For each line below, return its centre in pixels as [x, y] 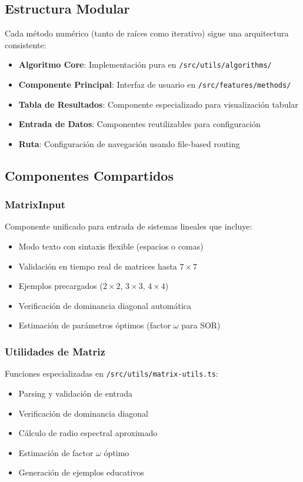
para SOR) [201, 325]
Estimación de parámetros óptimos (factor [95, 325]
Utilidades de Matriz [55, 351]
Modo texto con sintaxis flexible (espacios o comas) [111, 246]
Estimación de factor [56, 452]
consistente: [26, 44]
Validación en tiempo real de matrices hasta [98, 266]
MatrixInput [35, 205]
